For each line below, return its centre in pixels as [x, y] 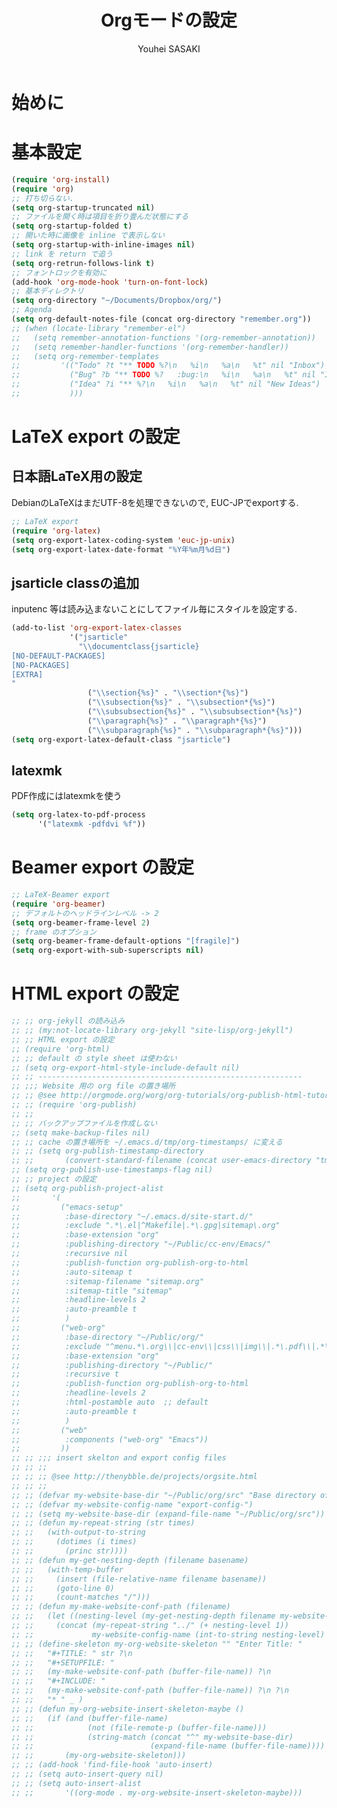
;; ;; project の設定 [54, 1179]
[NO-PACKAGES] [41, 665]
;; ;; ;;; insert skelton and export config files [119, 1458]
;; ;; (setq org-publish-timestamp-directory [107, 1151]
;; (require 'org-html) [61, 1049]
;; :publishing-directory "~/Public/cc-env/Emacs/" [141, 1244]
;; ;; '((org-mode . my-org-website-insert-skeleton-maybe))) [157, 1792]
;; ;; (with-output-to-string [78, 1532]
